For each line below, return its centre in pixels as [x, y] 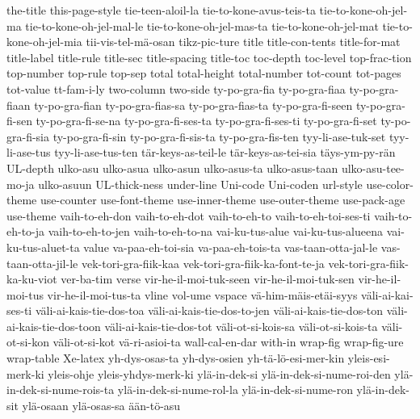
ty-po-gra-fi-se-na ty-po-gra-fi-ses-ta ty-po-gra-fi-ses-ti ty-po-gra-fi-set [206, 121]
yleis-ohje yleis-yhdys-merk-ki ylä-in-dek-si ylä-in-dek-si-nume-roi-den [219, 373]
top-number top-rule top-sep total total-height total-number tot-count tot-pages [204, 73]
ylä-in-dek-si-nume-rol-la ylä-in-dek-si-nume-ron [235, 390]
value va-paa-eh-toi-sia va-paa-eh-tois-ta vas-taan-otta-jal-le [231, 247]
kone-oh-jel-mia [44, 42]
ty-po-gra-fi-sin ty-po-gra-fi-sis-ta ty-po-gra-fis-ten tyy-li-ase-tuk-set [219, 136]
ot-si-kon [28, 342]
